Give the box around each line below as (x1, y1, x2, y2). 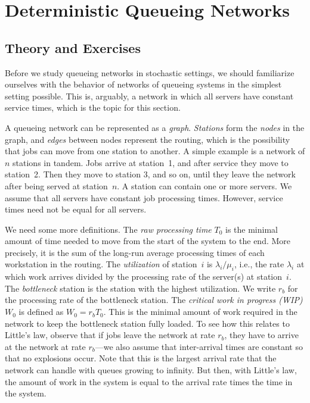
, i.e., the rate (234, 258, 284, 270)
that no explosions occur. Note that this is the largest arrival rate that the (5, 352, 277, 364)
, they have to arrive (224, 329, 299, 341)
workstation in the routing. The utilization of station (5, 258, 197, 270)
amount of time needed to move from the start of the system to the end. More (5, 235, 291, 247)
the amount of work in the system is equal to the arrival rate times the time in (5, 375, 293, 388)
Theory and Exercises (5, 38, 141, 57)
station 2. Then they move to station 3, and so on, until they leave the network (5, 168, 296, 180)
